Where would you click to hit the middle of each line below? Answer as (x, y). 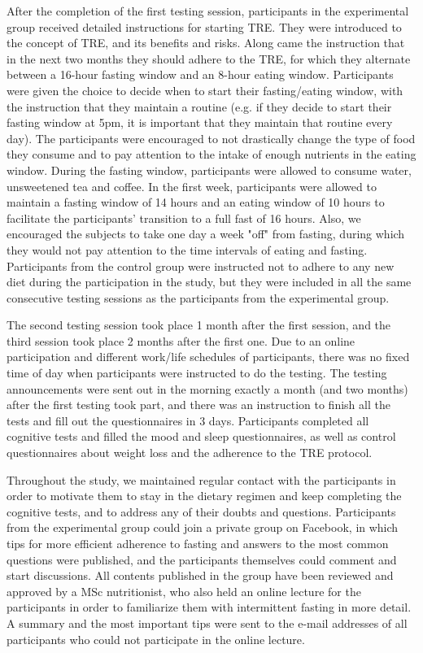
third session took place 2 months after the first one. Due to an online (181, 340)
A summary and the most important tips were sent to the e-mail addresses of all (207, 623)
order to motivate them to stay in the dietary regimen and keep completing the (204, 496)
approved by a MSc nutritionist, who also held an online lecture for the (184, 591)
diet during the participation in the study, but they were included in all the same (209, 282)
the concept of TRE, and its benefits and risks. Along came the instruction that (206, 43)
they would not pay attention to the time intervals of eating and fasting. (187, 249)
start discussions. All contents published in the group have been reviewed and (200, 575)
